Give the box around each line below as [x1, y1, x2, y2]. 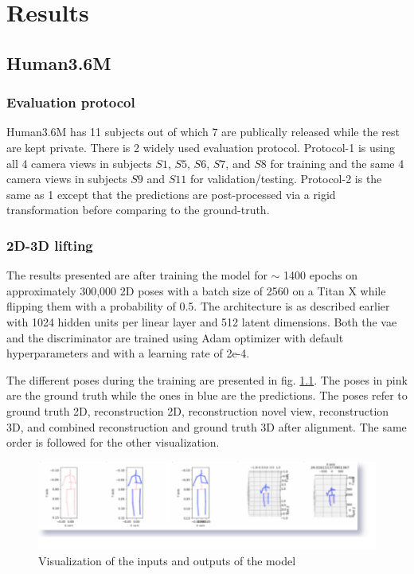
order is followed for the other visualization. [6, 434, 220, 451]
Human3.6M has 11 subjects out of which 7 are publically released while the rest [6, 123, 400, 140]
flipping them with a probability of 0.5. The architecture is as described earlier [6, 298, 390, 314]
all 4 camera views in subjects [6, 154, 152, 171]
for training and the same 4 [270, 154, 404, 171]
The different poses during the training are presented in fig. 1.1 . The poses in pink [6, 371, 408, 388]
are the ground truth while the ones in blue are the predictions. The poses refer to [6, 387, 408, 404]
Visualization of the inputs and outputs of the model [38, 553, 296, 569]
